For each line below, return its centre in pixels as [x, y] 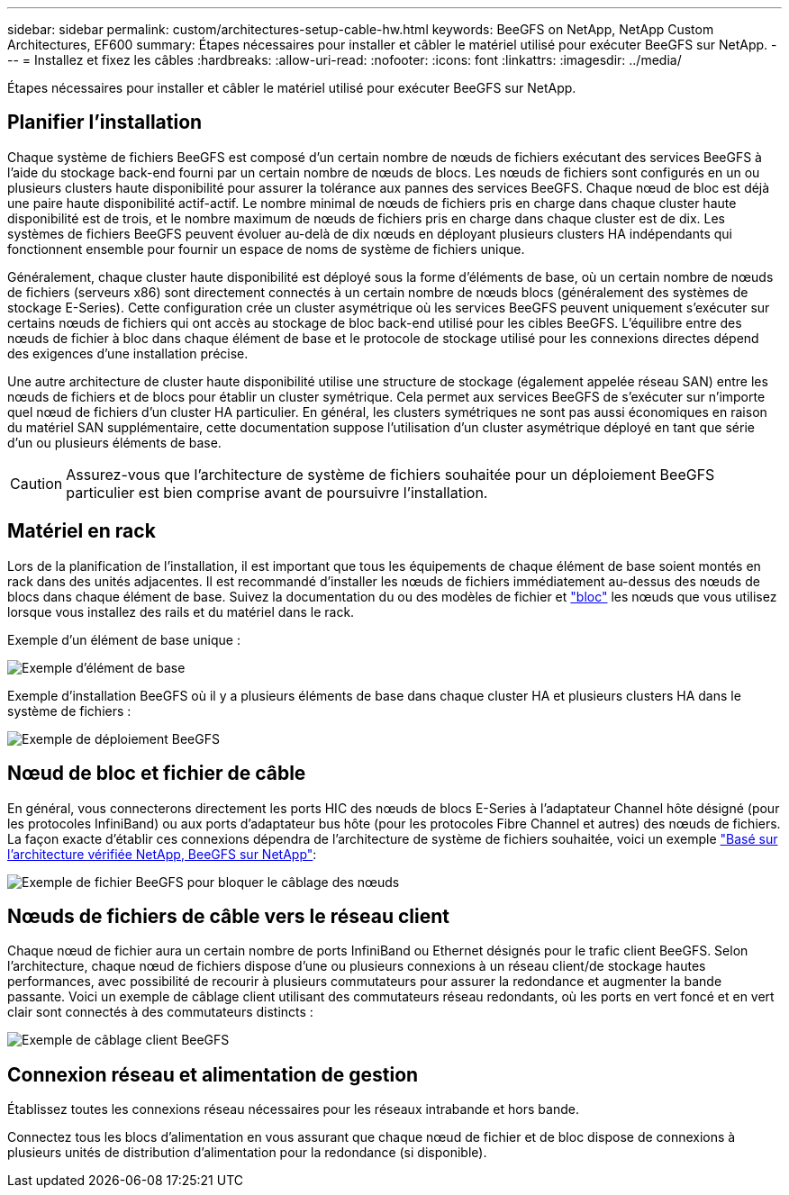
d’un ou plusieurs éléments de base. [114, 442]
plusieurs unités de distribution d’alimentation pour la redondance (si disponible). [247, 1153]
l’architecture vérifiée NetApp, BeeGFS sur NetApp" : [162, 854]
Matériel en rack [82, 531]
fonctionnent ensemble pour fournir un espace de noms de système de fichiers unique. [266, 249]
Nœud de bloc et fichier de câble [157, 774]
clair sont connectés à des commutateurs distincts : [160, 1012]
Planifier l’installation [105, 122]
